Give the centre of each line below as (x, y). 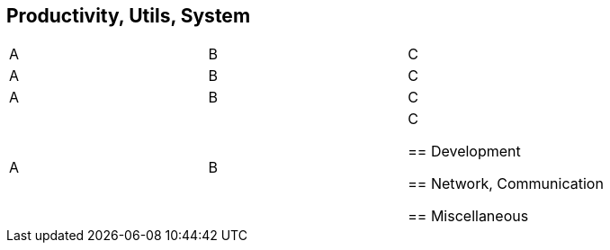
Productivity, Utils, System (129, 16)
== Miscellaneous (468, 216)
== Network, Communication (506, 184)
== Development (464, 152)
